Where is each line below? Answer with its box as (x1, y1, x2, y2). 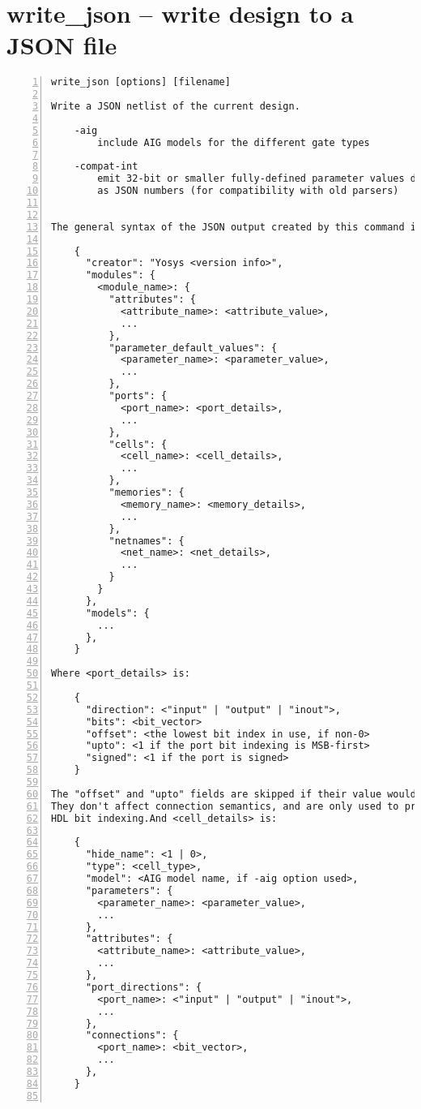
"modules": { (85, 269, 155, 282)
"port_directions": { (85, 981, 202, 993)
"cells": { (108, 438, 168, 450)
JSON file (6, 28, 117, 62)
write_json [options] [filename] (51, 76, 231, 88)
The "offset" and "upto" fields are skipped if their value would (51, 788, 417, 800)
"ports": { (108, 390, 168, 402)
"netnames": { (108, 535, 185, 547)
